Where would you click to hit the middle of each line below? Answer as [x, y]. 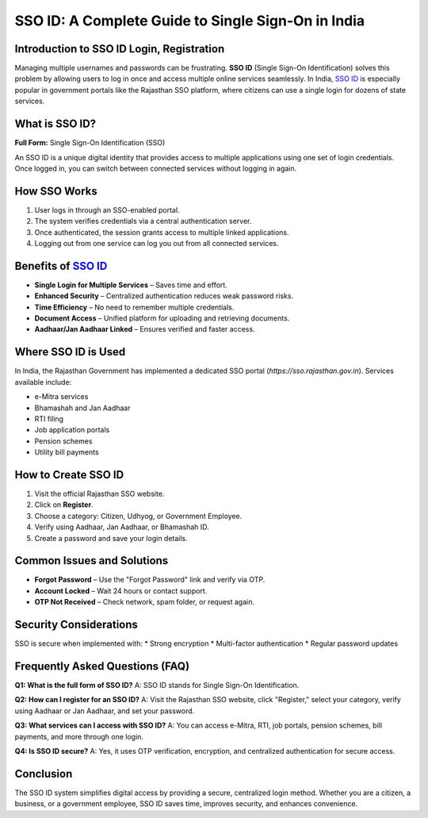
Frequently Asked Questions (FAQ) [102, 666]
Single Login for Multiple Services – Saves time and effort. [131, 285]
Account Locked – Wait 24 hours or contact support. [121, 590]
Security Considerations [76, 625]
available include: [43, 382]
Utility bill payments [67, 452]
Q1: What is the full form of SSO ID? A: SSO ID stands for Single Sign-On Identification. [157, 686]
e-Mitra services [61, 397]
